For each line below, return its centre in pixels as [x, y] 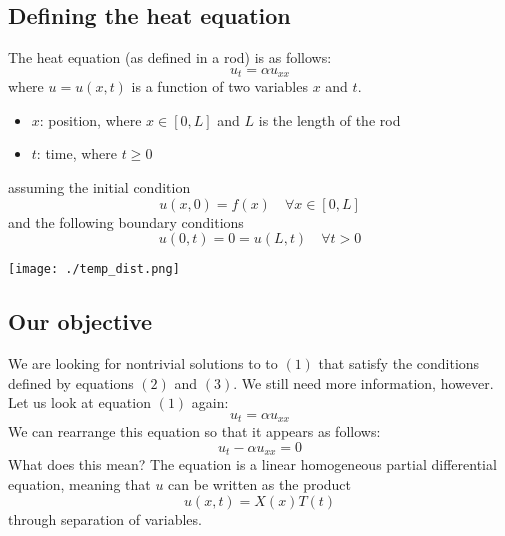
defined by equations [71, 382]
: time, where [76, 153]
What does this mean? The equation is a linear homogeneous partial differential [252, 464]
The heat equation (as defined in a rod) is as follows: [170, 57]
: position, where [90, 119]
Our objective [80, 321]
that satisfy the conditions [399, 363]
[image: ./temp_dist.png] [94, 269]
